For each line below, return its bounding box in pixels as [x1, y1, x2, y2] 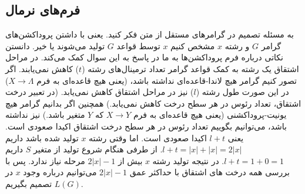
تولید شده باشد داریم [5, 131, 79, 144]
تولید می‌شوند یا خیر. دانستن [5, 39, 105, 52]
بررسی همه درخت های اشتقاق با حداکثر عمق [129, 166, 290, 178]
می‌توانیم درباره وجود [23, 166, 97, 178]
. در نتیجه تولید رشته [152, 154, 224, 166]
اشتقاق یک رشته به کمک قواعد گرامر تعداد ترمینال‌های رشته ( [82, 62, 299, 74]
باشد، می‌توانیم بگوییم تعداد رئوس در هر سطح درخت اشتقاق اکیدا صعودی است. [5, 120, 287, 132]
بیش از [118, 154, 143, 166]
